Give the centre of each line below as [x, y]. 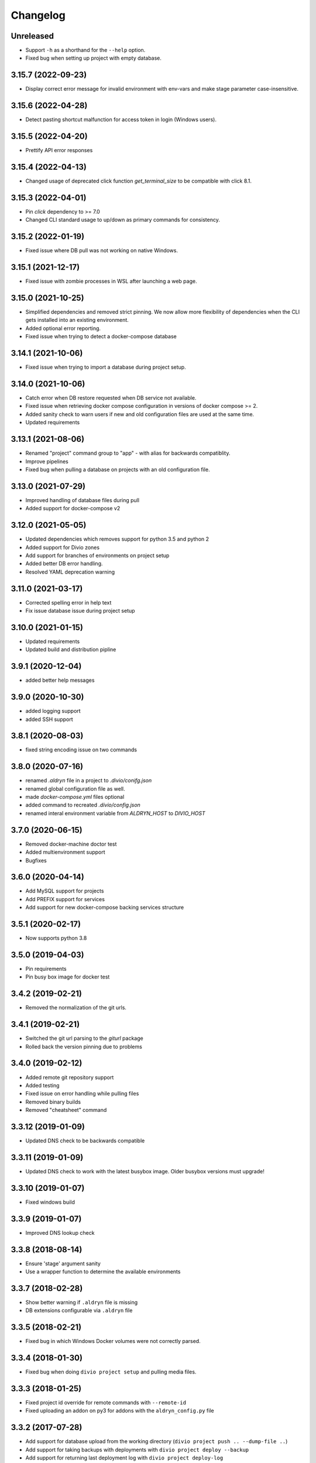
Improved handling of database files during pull [83, 500]
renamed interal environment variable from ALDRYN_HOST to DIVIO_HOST [115, 813]
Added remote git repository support [70, 1077]
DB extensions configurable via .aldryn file [79, 1310]
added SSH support [49, 719]
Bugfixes [36, 860]
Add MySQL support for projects [65, 891]
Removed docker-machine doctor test [71, 844]
